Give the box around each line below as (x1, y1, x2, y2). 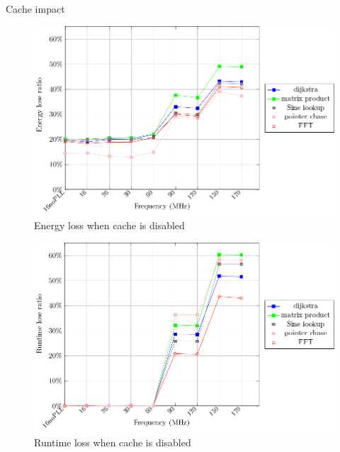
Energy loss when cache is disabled (34, 218, 185, 233)
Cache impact (6, 1, 65, 16)
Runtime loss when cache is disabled (34, 434, 191, 449)
